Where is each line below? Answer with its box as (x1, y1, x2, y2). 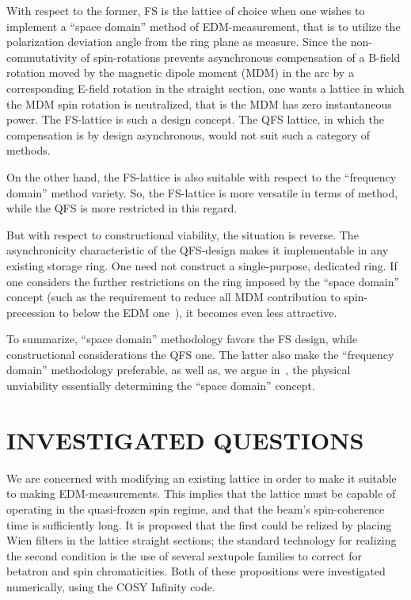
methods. (6, 142, 51, 159)
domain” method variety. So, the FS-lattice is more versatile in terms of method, (6, 184, 398, 201)
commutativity (6, 48, 78, 65)
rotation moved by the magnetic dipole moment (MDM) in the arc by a (6, 64, 354, 81)
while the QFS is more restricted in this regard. (6, 200, 238, 216)
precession (6, 304, 55, 320)
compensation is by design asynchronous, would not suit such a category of (6, 126, 371, 143)
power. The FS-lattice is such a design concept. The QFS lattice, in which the (6, 111, 385, 128)
